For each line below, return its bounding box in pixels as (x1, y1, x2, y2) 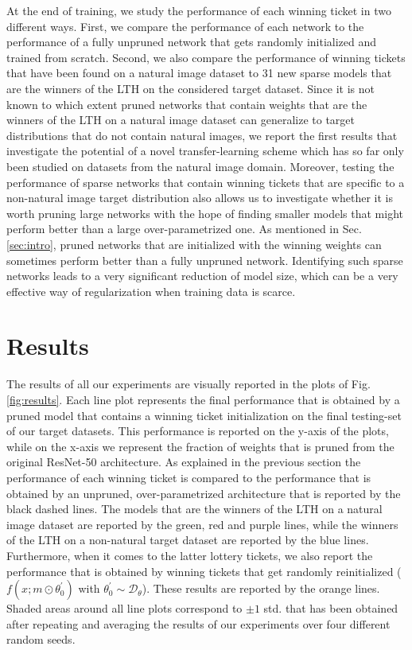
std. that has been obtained (263, 600, 398, 617)
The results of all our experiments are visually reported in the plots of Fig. (6, 376, 371, 392)
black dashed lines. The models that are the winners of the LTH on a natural (6, 500, 383, 517)
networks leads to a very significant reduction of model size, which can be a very (6, 267, 398, 284)
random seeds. (6, 631, 76, 648)
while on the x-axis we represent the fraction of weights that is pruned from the (6, 438, 395, 454)
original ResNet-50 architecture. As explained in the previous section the (6, 453, 361, 470)
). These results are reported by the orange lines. (142, 580, 380, 597)
